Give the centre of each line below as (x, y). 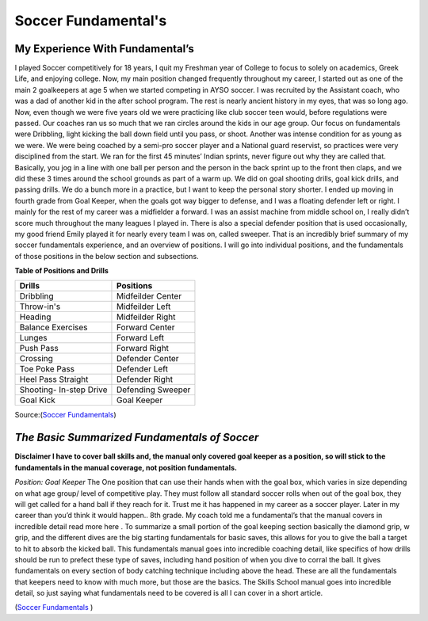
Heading (35, 317)
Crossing (36, 359)
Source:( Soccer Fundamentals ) (65, 415)
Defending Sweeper (153, 390)
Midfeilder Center (149, 296)
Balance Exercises (53, 327)
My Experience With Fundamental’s (104, 49)
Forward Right (143, 349)
